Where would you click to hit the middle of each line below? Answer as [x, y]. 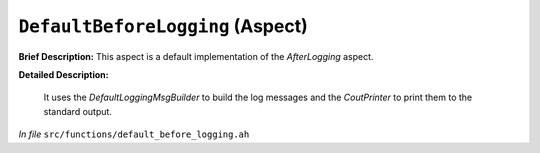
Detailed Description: [63, 74]
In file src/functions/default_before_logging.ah [134, 134]
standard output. [77, 111]
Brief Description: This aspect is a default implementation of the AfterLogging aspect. [196, 56]
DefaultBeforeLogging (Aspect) [163, 26]
